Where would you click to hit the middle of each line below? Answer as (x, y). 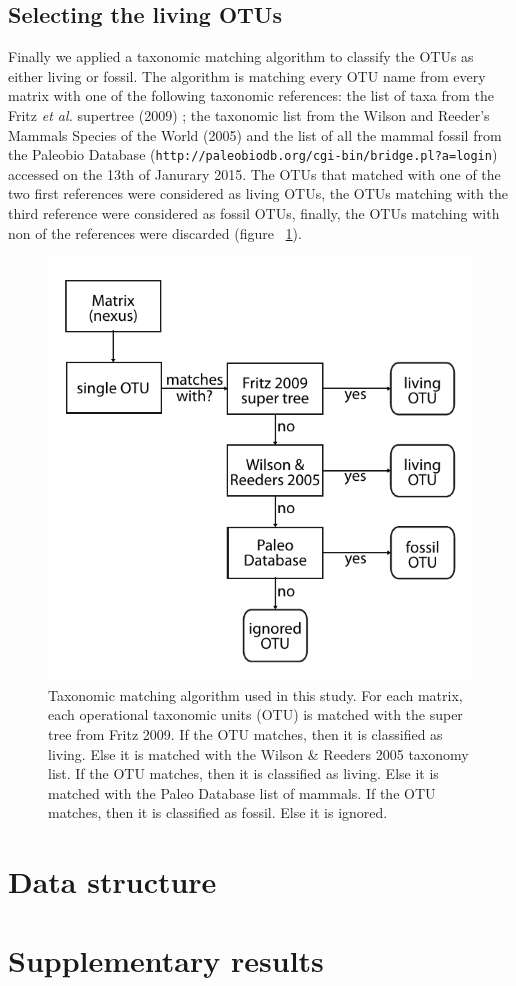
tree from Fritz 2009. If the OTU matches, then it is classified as (245, 733)
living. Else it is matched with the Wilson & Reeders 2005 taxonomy (258, 753)
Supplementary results (166, 959)
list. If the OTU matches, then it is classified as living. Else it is (243, 773)
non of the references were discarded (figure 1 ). (155, 232)
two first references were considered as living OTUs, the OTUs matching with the (258, 193)
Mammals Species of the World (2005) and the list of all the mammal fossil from (255, 134)
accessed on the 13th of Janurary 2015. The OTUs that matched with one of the (254, 173)
